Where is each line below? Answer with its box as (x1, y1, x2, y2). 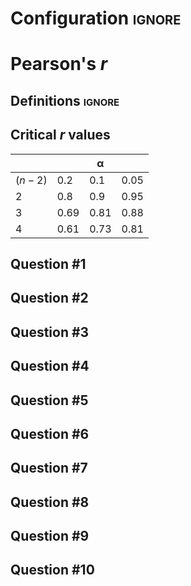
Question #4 (10, 358, 90, 375)
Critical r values (10, 127, 111, 144)
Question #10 (10, 562, 95, 579)
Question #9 (10, 528, 90, 545)
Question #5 (10, 392, 89, 409)
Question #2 (10, 290, 89, 307)
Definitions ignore (10, 92, 120, 109)
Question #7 (10, 460, 88, 477)
